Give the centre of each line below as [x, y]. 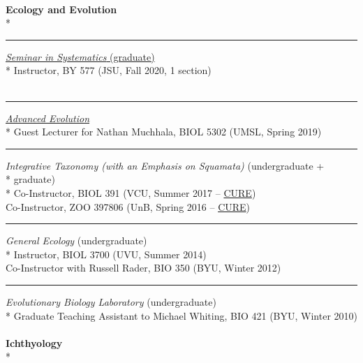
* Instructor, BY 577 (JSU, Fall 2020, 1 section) [109, 70]
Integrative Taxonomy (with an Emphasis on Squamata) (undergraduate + [165, 165]
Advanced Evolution [48, 118]
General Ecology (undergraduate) [76, 240]
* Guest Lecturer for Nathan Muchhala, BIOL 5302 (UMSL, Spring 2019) [164, 132]
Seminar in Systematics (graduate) [80, 56]
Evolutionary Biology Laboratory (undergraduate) [111, 301]
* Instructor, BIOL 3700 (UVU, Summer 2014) [106, 254]
